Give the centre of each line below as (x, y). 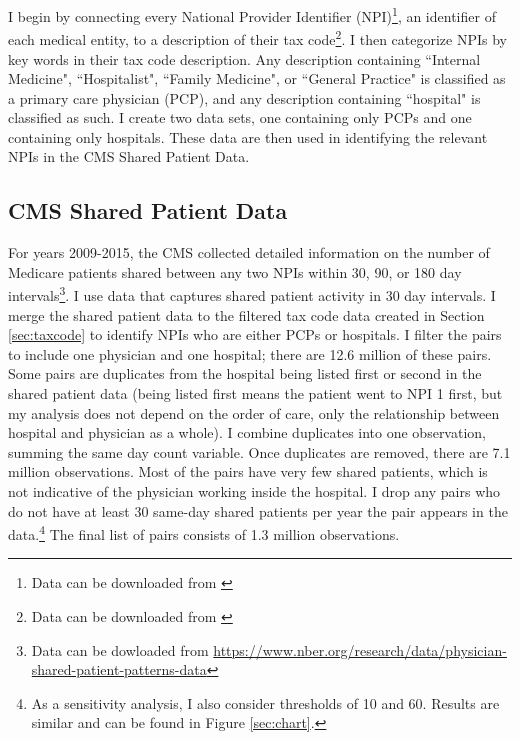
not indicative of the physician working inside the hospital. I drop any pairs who (254, 491)
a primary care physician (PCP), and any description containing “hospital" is (244, 97)
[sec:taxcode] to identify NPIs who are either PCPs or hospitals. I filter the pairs (255, 334)
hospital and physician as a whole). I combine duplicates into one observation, (247, 432)
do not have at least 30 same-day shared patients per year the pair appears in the (258, 510)
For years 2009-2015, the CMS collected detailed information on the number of (249, 252)
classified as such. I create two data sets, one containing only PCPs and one (240, 117)
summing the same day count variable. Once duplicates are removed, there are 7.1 (259, 451)
